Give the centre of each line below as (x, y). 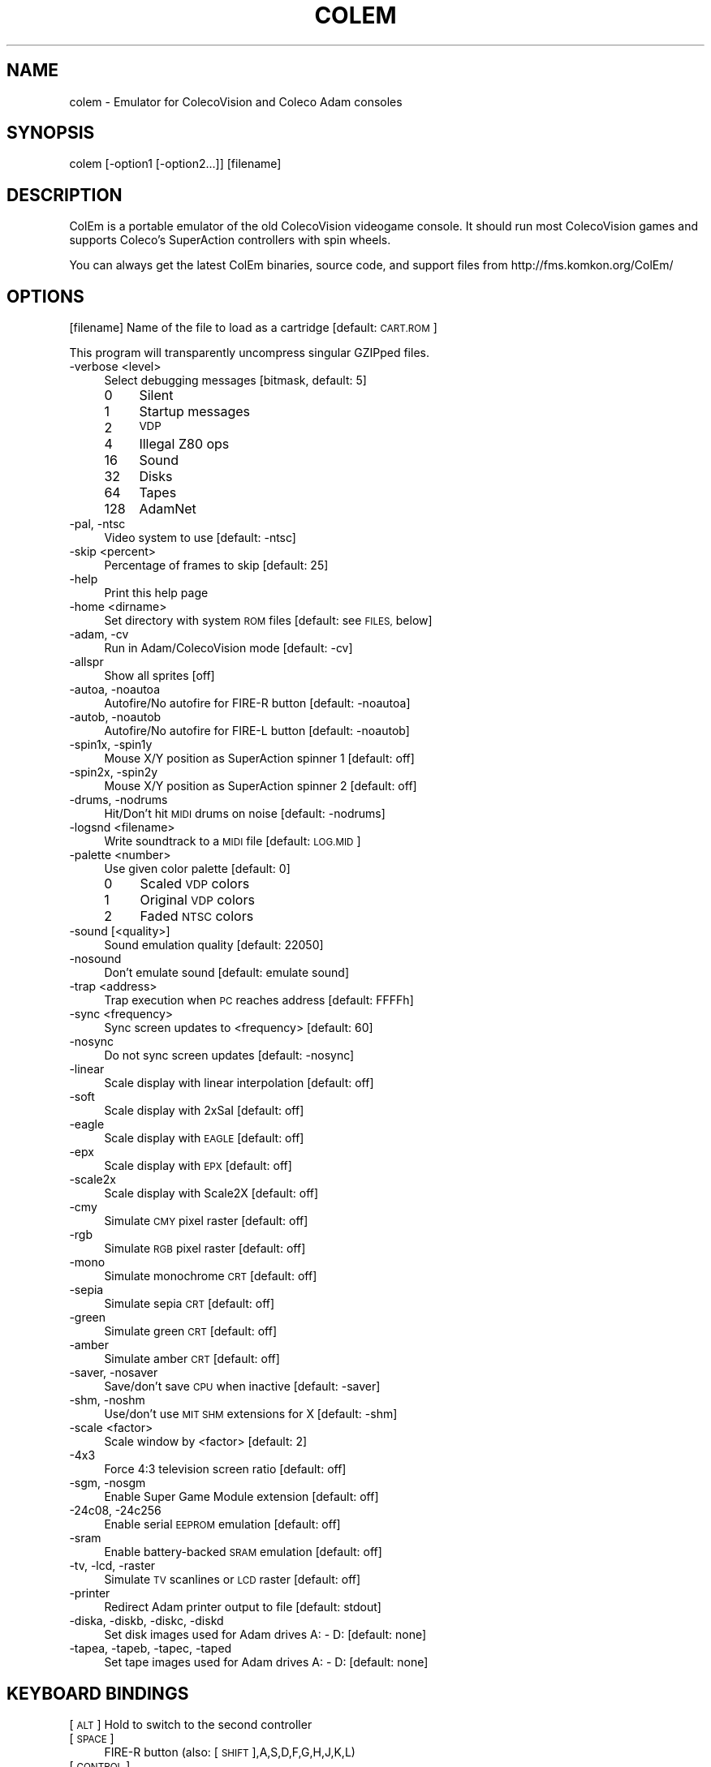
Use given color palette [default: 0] (197, 869)
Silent (156, 396)
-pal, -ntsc (97, 524)
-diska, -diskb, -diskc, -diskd (147, 1621)
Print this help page (156, 593)
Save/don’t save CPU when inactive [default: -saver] (242, 1387)
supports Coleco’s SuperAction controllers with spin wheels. (230, 240)
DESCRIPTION (65, 195)
